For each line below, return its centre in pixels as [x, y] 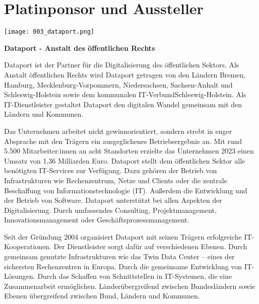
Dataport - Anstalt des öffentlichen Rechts [80, 48]
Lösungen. [20, 276]
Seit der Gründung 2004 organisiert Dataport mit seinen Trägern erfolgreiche [123, 236]
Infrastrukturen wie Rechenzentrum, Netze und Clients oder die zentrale [116, 180]
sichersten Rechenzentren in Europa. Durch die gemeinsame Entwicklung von [123, 266]
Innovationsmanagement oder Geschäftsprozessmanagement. [97, 220]
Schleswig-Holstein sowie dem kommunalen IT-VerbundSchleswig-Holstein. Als [125, 94]
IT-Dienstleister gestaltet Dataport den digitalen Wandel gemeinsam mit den [123, 104]
